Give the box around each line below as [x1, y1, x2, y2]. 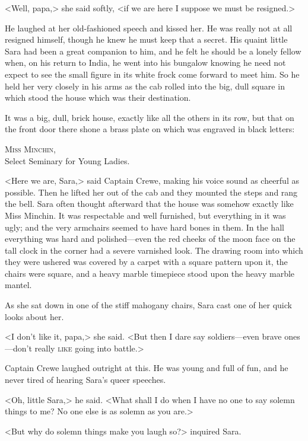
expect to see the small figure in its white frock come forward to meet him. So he [5, 68, 300, 80]
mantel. [5, 279, 32, 291]
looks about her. [5, 310, 64, 322]
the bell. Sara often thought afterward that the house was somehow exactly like [5, 197, 294, 210]
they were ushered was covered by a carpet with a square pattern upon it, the [5, 255, 288, 268]
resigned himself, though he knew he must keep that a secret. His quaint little [5, 33, 288, 46]
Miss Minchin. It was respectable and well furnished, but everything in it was [5, 209, 286, 221]
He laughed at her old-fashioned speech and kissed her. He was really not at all [5, 21, 293, 34]
